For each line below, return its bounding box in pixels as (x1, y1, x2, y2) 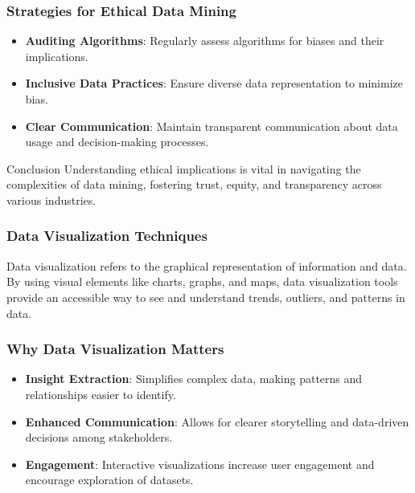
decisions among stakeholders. (25, 429, 173, 446)
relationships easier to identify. (25, 385, 176, 402)
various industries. (6, 191, 97, 208)
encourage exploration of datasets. (25, 471, 194, 488)
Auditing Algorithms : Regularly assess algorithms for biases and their (25, 32, 384, 49)
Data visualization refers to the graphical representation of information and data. (6, 257, 407, 274)
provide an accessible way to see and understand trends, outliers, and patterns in (6, 288, 405, 305)
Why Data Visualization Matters (6, 339, 224, 359)
